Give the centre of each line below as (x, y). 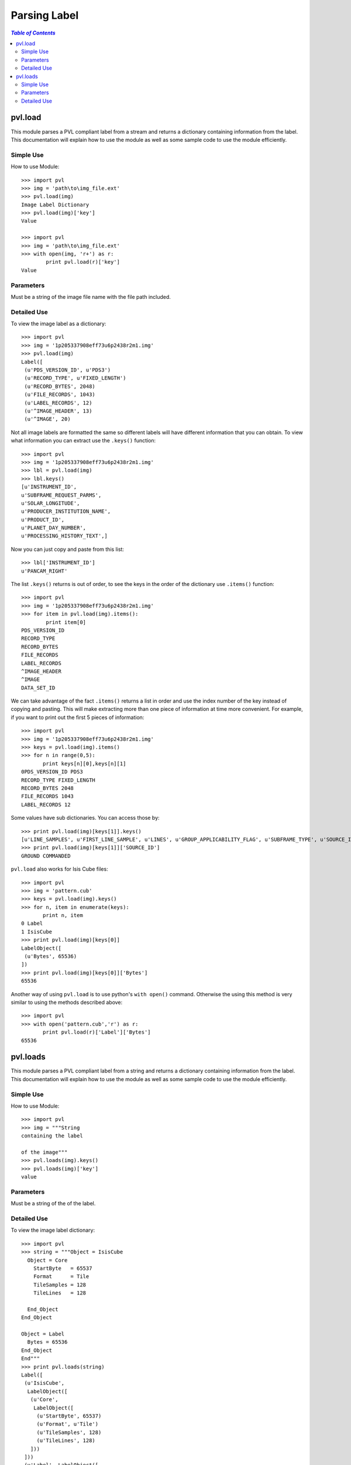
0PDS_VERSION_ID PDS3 (52, 772)
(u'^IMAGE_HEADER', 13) (58, 411)
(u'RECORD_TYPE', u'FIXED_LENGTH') (75, 378)
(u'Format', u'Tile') (68, 1424)
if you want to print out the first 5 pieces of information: (78, 717)
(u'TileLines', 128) (66, 1441)
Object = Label (43, 1334)
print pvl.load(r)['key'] (83, 262)
